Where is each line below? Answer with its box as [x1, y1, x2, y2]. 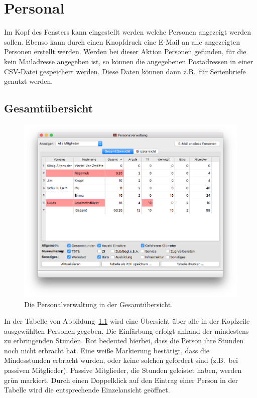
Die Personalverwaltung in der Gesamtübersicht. [24, 299, 173, 309]
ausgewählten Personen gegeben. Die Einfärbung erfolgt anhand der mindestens [4, 325, 249, 336]
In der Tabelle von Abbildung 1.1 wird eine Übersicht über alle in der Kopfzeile [4, 316, 250, 326]
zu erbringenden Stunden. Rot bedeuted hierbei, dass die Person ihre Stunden [4, 335, 244, 346]
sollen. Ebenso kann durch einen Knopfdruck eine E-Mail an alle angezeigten [4, 36, 240, 47]
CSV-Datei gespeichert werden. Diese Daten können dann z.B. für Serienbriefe [4, 66, 246, 76]
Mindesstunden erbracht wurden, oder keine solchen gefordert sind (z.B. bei [4, 355, 238, 365]
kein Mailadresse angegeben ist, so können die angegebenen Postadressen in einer [4, 56, 253, 66]
